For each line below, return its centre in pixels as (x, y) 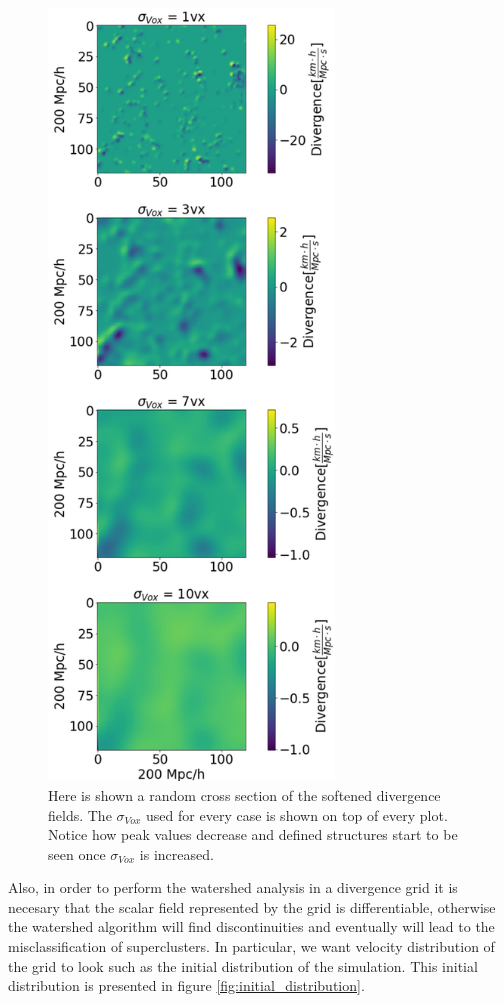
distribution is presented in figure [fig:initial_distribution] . (186, 985)
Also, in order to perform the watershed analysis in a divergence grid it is (233, 887)
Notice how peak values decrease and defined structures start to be (253, 834)
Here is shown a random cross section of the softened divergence (244, 794)
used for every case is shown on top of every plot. (297, 814)
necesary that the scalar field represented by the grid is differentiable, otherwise (252, 906)
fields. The (80, 814)
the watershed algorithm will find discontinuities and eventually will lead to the (251, 926)
